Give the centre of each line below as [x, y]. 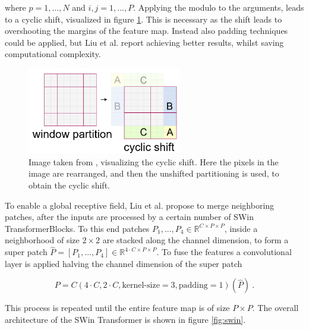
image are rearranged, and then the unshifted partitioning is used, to [154, 173]
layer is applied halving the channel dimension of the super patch [124, 263]
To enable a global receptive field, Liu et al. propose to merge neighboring [140, 205]
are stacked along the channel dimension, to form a [196, 240]
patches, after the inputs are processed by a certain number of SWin [129, 217]
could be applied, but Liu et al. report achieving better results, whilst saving [144, 42]
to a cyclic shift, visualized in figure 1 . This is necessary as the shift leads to [144, 19]
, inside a [241, 228]
